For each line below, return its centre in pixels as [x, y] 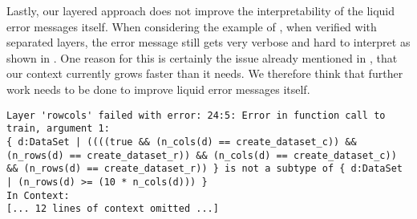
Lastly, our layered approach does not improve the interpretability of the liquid [201, 10]
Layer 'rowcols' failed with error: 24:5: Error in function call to [196, 115]
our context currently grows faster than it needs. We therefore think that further [205, 73]
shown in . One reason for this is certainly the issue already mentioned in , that [202, 57]
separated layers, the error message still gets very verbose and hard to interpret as [208, 42]
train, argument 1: [58, 129]
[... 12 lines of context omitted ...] [113, 209]
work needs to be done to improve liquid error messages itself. [158, 89]
